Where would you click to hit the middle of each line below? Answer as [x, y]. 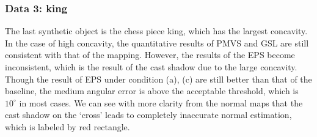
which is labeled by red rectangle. [67, 126]
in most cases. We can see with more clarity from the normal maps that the [161, 102]
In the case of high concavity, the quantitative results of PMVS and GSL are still [157, 43]
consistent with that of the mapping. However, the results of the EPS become [150, 55]
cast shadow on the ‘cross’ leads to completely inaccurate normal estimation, [148, 115]
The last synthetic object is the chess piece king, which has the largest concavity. [156, 31]
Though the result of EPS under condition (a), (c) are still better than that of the [158, 79]
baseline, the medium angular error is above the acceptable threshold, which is [152, 91]
